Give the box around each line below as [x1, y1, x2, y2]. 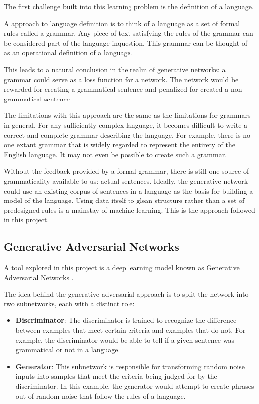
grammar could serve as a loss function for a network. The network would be [4, 74, 239, 84]
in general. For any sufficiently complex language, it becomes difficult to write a [4, 119, 248, 130]
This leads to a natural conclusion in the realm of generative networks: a [4, 64, 226, 74]
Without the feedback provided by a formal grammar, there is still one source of [4, 166, 249, 176]
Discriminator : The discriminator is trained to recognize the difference [15, 315, 237, 325]
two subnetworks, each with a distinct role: [4, 298, 135, 308]
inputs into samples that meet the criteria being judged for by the [15, 371, 217, 381]
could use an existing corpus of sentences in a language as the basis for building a [4, 185, 253, 196]
